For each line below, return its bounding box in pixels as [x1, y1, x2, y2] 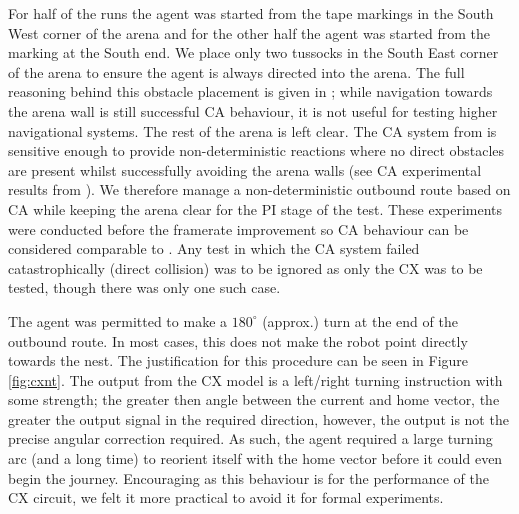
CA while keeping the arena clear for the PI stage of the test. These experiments [8, 198, 503, 219]
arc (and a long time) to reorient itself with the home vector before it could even [8, 448, 503, 469]
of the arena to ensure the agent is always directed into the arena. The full [8, 61, 465, 82]
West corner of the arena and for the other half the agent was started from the [8, 22, 490, 43]
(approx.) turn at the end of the [262, 310, 458, 331]
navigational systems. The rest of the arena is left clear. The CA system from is [8, 120, 497, 141]
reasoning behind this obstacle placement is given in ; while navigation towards [8, 81, 493, 102]
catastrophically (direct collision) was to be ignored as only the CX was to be [8, 257, 483, 278]
